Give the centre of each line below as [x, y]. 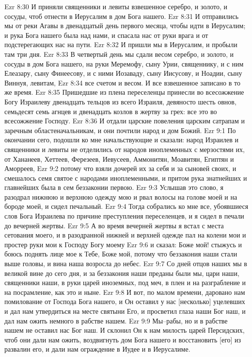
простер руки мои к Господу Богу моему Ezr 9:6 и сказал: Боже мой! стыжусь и [123, 244]
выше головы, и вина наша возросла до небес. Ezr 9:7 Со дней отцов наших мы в [126, 263]
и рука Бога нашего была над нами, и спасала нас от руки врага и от [106, 35]
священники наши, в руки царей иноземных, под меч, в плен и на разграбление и [125, 282]
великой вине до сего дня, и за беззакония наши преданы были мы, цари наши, [122, 273]
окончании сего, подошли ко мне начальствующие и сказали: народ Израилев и [122, 140]
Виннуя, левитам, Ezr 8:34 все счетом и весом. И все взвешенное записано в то [122, 82]
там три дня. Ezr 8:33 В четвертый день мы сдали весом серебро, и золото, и [119, 54]
